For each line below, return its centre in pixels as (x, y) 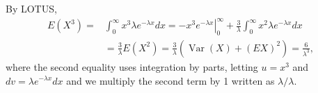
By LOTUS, (31, 8)
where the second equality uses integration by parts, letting (132, 66)
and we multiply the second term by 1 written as (170, 80)
